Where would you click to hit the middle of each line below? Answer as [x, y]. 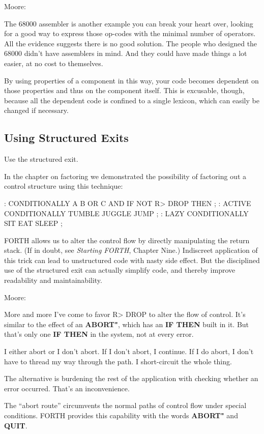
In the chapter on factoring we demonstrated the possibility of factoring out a [125, 176]
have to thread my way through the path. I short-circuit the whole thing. [118, 361]
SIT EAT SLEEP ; [33, 223]
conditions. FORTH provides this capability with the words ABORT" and [121, 415]
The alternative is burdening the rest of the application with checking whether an [131, 378]
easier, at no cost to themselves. [54, 63]
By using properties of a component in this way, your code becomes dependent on [131, 80]
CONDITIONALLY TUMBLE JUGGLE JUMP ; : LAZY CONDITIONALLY [126, 213]
